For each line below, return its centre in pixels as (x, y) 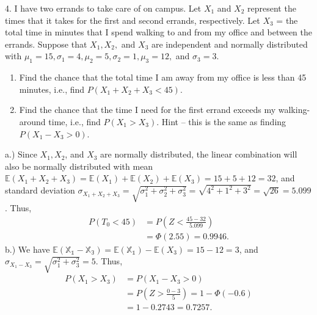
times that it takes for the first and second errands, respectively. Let (133, 20)
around (32, 121)
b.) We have (27, 249)
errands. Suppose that (46, 44)
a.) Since (21, 154)
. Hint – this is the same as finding (221, 121)
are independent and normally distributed (229, 44)
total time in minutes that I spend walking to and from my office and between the (158, 32)
